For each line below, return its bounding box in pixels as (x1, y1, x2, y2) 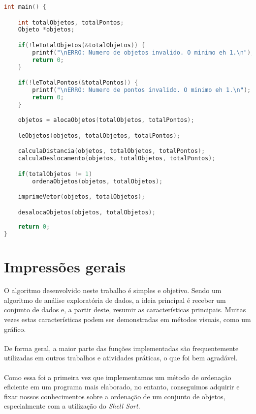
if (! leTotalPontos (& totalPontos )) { (18, 79, 138, 87)
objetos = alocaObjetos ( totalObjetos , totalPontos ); (18, 117, 194, 124)
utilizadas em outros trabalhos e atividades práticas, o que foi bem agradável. (4, 353, 238, 363)
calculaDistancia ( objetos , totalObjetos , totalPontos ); (18, 148, 205, 155)
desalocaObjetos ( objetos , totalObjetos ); (18, 208, 156, 216)
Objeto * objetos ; (18, 26, 75, 33)
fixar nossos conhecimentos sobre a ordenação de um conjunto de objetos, (4, 391, 225, 401)
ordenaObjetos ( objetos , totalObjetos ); (32, 177, 163, 185)
